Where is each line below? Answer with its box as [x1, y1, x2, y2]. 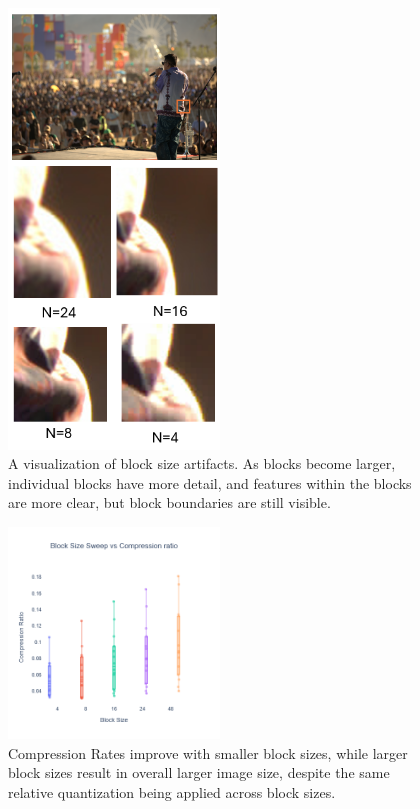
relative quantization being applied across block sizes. [8, 781, 336, 802]
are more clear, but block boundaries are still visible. [8, 492, 331, 513]
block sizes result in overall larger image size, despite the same [8, 762, 390, 783]
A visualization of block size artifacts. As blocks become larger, [8, 453, 396, 474]
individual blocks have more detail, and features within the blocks [8, 472, 412, 493]
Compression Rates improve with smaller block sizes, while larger [8, 742, 408, 763]
